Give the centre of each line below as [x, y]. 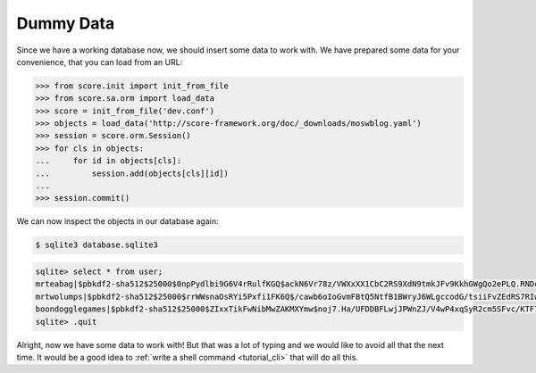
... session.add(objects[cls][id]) [132, 173]
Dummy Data [66, 23]
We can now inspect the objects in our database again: [117, 221]
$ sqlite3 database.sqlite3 [96, 245]
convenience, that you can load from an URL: [100, 62]
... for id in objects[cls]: [109, 161]
